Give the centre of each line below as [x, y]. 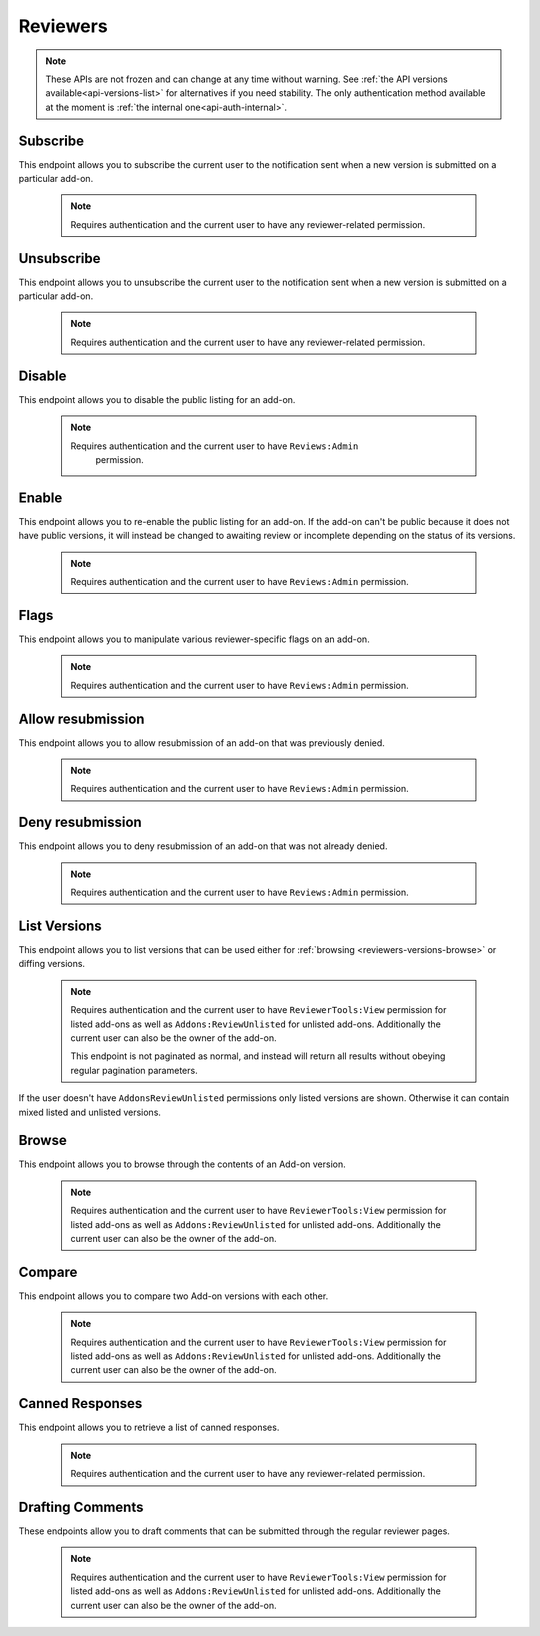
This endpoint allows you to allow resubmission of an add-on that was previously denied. [201, 742]
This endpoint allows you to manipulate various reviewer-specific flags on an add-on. [194, 639]
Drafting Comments [81, 1506]
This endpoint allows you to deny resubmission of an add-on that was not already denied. [203, 846]
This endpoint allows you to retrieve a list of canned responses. [149, 1427]
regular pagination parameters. [134, 1070]
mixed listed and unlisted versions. [90, 1112]
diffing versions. [51, 964]
